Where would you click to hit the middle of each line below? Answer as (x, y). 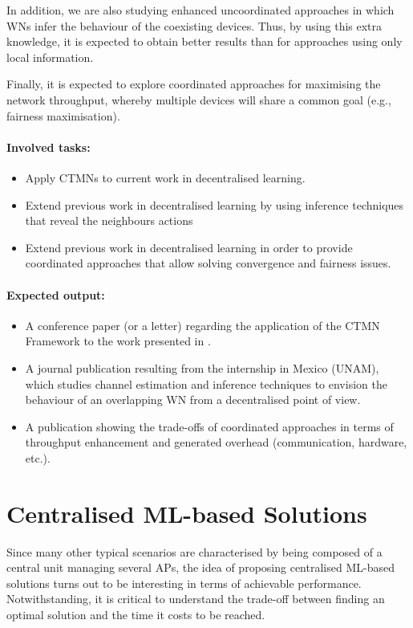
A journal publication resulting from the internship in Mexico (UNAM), (202, 367)
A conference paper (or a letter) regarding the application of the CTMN (202, 325)
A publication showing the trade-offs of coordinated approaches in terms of (209, 426)
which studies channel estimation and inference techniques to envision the (206, 383)
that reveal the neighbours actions (109, 220)
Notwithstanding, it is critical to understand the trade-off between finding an (196, 599)
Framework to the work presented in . (118, 341)
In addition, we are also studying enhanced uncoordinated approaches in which (200, 10)
